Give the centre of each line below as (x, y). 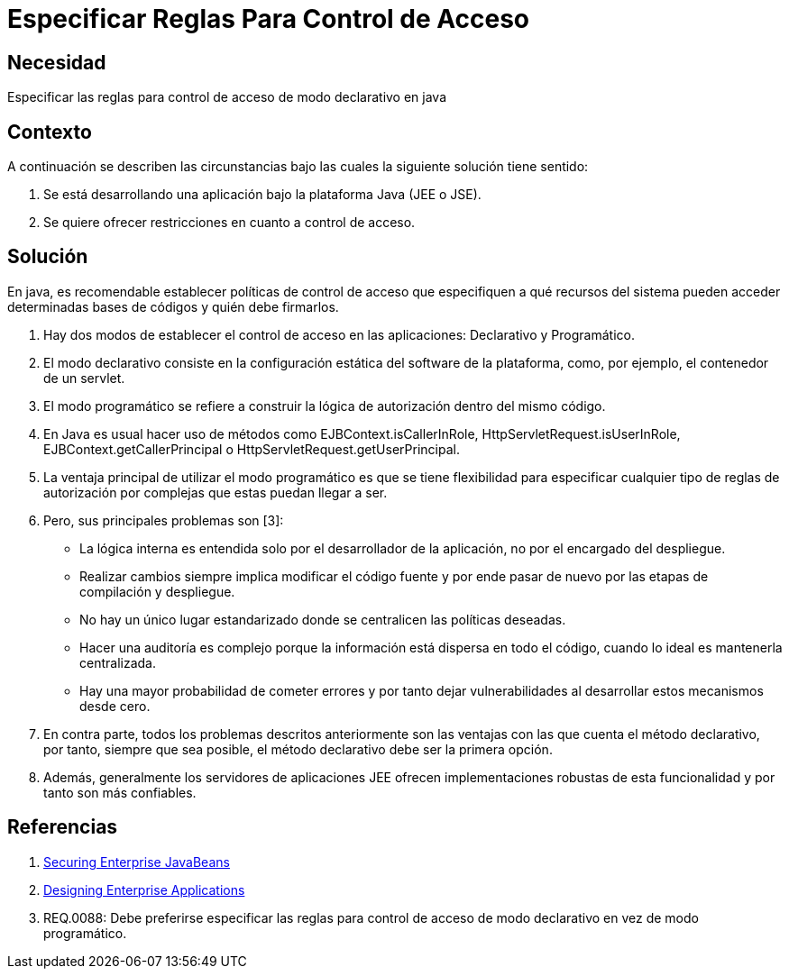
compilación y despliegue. (157, 591)
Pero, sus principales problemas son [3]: (164, 520)
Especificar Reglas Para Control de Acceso (268, 19)
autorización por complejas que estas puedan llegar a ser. (216, 492)
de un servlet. (84, 378)
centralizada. (118, 662)
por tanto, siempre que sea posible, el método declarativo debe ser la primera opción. (298, 749)
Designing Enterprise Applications (144, 889)
